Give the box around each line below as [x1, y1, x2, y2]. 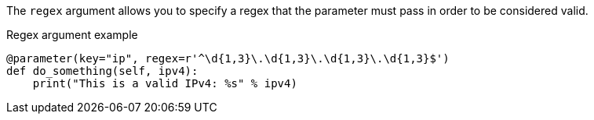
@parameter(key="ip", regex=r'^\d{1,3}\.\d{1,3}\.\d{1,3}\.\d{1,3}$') [6, 52, 450, 65]
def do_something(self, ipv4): [6, 65, 199, 77]
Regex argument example [6, 28, 138, 41]
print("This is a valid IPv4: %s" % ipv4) [32, 77, 297, 90]
